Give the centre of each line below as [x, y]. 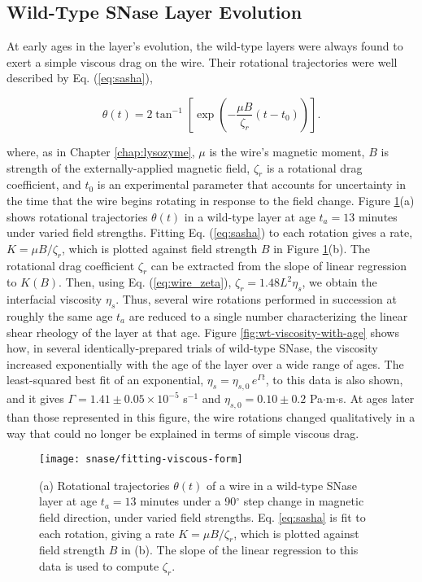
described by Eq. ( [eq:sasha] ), [80, 78]
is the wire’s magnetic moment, [287, 151]
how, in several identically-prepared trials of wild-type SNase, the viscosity [192, 348]
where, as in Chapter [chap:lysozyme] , [101, 151]
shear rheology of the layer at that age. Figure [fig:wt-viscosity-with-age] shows [203, 332]
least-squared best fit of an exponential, [105, 380]
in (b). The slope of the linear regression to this [239, 550]
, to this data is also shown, [334, 380]
